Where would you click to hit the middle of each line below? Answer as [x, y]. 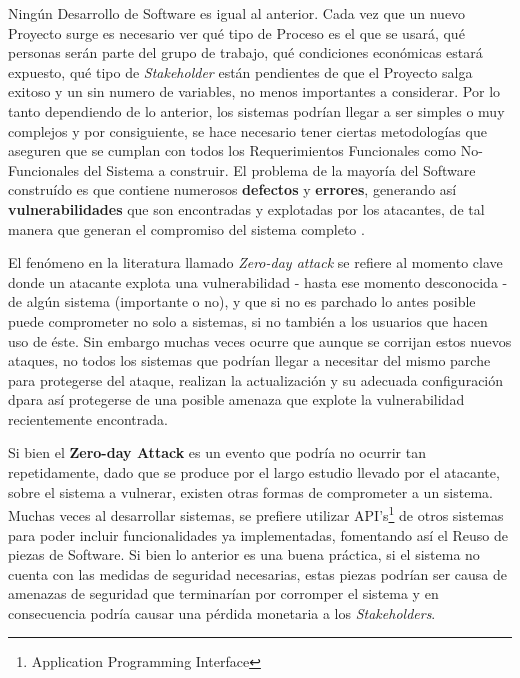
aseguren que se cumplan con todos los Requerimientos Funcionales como [232, 150]
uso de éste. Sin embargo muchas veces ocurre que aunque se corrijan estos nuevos [260, 340]
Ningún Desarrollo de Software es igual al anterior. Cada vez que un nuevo [237, 13]
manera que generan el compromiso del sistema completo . [186, 228]
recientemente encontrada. [88, 418]
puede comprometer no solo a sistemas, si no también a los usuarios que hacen [248, 320]
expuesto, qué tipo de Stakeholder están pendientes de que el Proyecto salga [240, 71]
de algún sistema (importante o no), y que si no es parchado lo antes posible [242, 301]
